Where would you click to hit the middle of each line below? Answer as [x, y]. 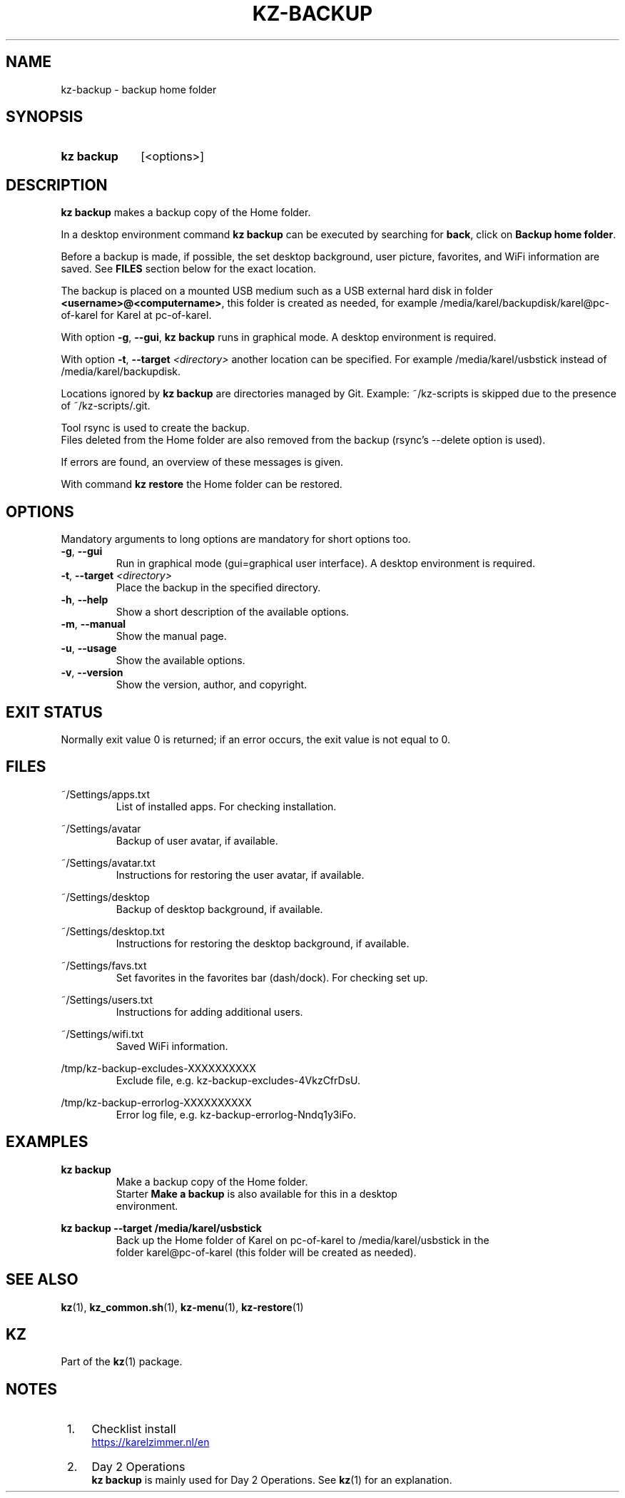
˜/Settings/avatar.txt [108, 862]
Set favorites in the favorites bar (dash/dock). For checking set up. [272, 977]
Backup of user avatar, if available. [197, 840]
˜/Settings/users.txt [107, 999]
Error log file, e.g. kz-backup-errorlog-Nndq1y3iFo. [236, 1114]
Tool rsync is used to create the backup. [155, 428]
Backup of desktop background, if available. [219, 909]
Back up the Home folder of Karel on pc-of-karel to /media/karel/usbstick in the [303, 1240]
